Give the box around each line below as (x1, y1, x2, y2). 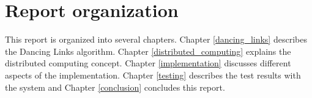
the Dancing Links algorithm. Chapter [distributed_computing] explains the (5, 44, 291, 57)
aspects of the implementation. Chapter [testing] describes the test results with (5, 68, 301, 81)
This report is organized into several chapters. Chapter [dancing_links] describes (5, 33, 307, 46)
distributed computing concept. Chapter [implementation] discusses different (5, 57, 291, 69)
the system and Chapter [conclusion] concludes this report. (5, 80, 225, 93)
